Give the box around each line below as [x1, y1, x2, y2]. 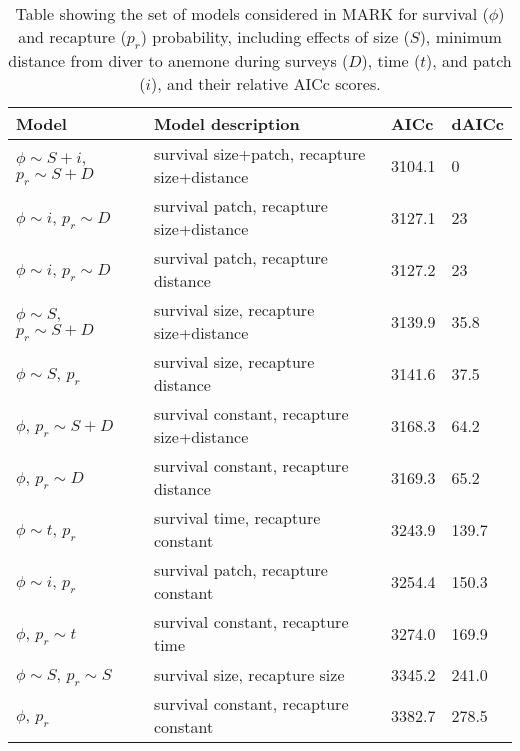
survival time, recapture [153, 506, 321, 530]
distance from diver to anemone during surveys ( [8, 49, 349, 73]
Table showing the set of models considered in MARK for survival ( [15, 2, 489, 25]
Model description [153, 112, 300, 136]
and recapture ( [18, 25, 127, 48]
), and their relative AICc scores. [151, 72, 381, 96]
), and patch [425, 49, 512, 73]
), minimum [419, 25, 502, 48]
